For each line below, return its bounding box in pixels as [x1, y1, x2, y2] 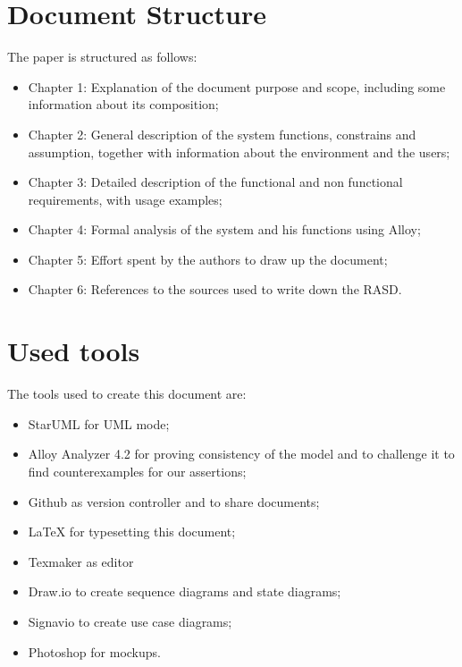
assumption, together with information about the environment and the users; [28, 142, 450, 161]
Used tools [7, 333, 140, 369]
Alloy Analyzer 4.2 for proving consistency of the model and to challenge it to [28, 444, 455, 463]
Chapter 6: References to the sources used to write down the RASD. [28, 280, 402, 299]
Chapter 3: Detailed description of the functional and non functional [28, 173, 403, 191]
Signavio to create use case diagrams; [28, 612, 232, 630]
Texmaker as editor [28, 552, 134, 570]
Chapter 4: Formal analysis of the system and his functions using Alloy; [28, 220, 421, 239]
